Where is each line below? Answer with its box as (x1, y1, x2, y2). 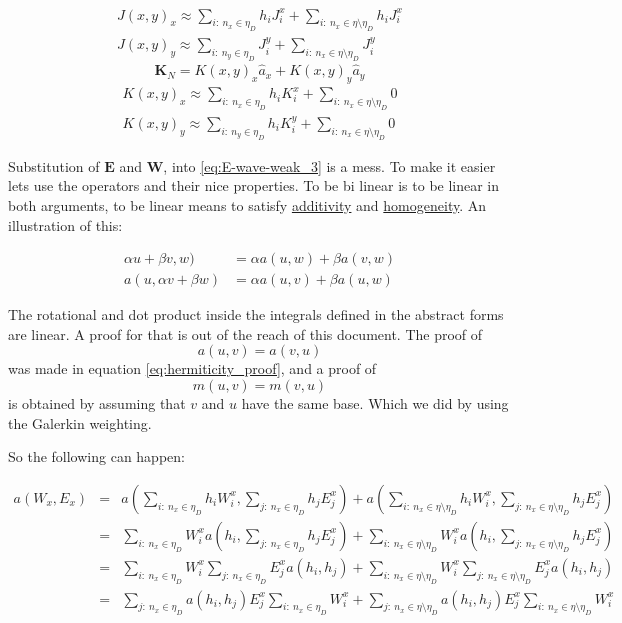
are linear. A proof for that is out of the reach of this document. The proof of (8, 323, 483, 344)
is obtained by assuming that (8, 392, 186, 413)
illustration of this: (8, 214, 123, 235)
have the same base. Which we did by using (241, 392, 509, 413)
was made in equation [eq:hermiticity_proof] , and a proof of (8, 358, 377, 379)
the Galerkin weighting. (8, 412, 152, 433)
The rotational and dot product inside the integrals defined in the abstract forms (8, 304, 504, 325)
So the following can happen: (8, 446, 185, 467)
